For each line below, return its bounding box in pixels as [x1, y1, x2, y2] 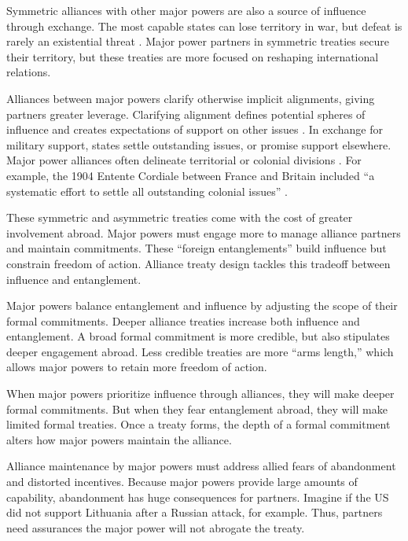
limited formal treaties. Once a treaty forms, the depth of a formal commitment [6, 416, 391, 432]
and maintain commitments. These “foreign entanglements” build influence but [6, 240, 387, 256]
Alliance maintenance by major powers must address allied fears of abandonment [6, 458, 396, 474]
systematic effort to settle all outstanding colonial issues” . [6, 182, 288, 199]
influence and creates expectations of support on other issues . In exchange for [6, 121, 383, 138]
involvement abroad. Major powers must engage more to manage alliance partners [6, 224, 401, 241]
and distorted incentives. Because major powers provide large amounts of [6, 473, 358, 490]
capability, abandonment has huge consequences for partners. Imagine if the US [6, 488, 389, 505]
